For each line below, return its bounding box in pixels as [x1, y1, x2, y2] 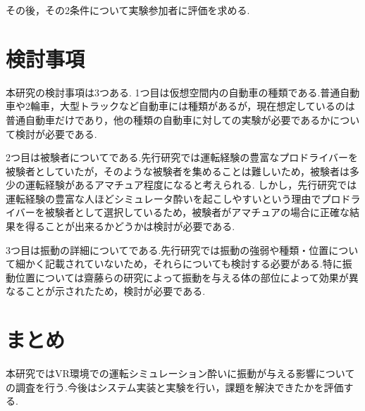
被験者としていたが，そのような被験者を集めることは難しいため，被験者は [6, 163, 350, 178]
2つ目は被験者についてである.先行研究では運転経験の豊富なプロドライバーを [6, 150, 359, 165]
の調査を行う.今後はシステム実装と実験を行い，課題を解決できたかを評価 [6, 379, 344, 394]
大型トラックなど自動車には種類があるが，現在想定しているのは [59, 99, 355, 113]
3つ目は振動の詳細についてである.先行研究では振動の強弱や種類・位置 [6, 242, 329, 257]
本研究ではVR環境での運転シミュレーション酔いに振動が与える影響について [6, 366, 355, 381]
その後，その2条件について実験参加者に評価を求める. [6, 3, 250, 17]
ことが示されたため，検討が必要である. [25, 284, 206, 298]
